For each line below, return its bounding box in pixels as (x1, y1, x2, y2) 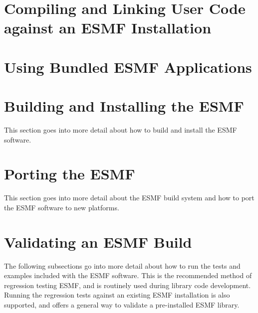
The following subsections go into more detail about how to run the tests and (4, 260, 241, 271)
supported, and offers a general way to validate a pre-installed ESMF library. (4, 300, 240, 310)
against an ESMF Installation (4, 17, 212, 38)
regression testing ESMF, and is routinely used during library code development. (4, 280, 251, 290)
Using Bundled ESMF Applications (4, 56, 252, 77)
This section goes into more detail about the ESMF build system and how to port (4, 192, 255, 203)
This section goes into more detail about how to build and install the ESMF (4, 125, 237, 135)
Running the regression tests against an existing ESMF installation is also (4, 290, 230, 300)
